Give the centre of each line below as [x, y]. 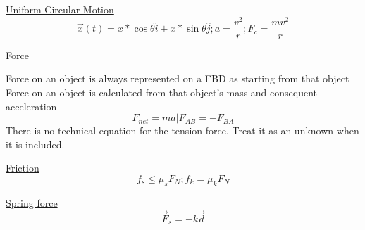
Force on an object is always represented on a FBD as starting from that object [178, 78]
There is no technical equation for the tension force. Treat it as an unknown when [182, 130]
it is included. [35, 144]
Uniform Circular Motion [60, 9]
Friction [23, 168]
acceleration [31, 106]
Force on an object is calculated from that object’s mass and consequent [162, 92]
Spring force [32, 202]
